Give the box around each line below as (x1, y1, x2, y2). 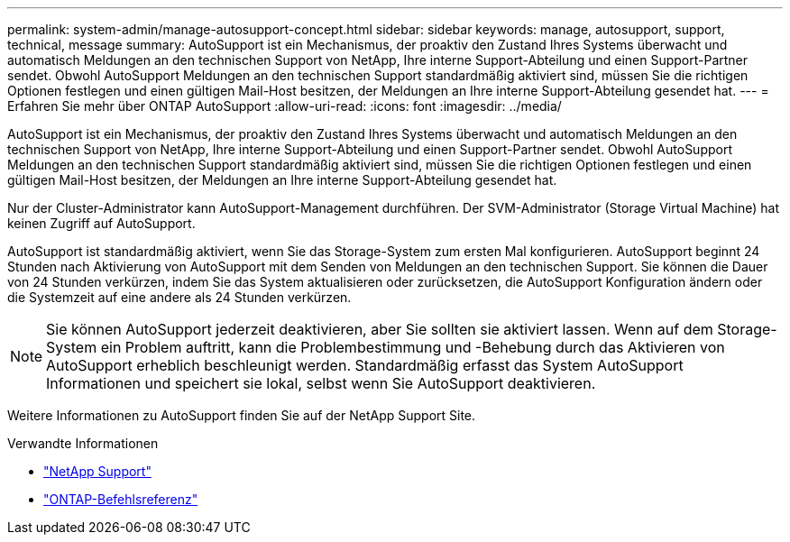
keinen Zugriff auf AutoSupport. (7, 216, 196, 231)
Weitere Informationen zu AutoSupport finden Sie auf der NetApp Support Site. (7, 408, 476, 423)
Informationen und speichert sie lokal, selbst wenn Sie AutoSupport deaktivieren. (46, 374, 596, 392)
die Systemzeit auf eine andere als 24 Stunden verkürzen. (7, 289, 352, 305)
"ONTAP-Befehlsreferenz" (43, 491, 198, 507)
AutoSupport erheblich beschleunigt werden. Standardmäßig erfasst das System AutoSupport (46, 356, 684, 374)
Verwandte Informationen (7, 436, 159, 451)
